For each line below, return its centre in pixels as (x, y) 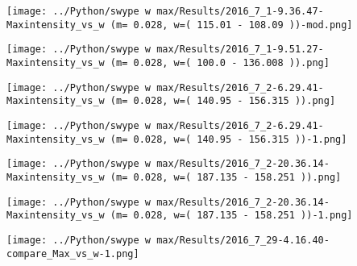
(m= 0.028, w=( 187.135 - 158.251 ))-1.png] (231, 216)
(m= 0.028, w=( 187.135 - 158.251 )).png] (226, 177)
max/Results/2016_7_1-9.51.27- (240, 50)
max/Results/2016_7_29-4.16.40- (243, 240)
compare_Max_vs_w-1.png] (73, 254)
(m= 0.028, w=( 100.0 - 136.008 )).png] (220, 62)
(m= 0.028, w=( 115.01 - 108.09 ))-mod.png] (231, 25)
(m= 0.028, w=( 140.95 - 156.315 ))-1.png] (228, 139)
